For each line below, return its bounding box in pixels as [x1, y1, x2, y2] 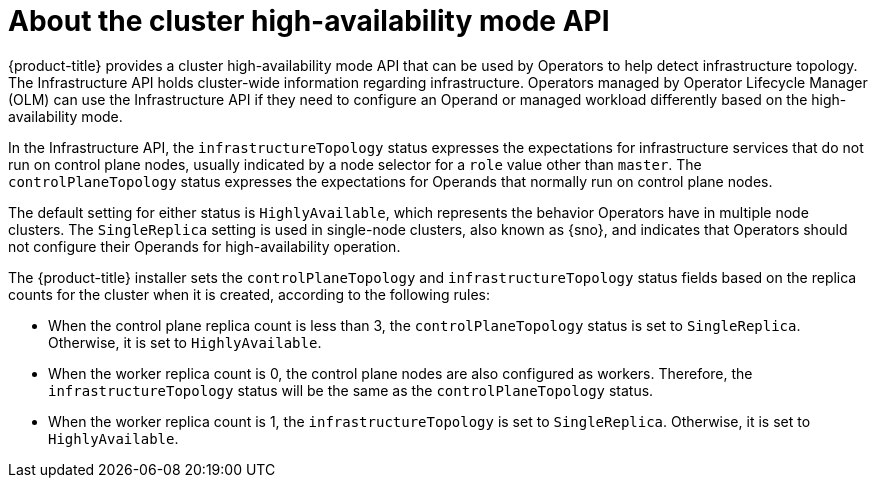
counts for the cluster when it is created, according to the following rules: [8, 285, 491, 303]
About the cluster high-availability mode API [8, 4, 610, 38]
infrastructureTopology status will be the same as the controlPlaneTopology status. [48, 381, 654, 399]
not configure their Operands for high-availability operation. [8, 237, 401, 255]
